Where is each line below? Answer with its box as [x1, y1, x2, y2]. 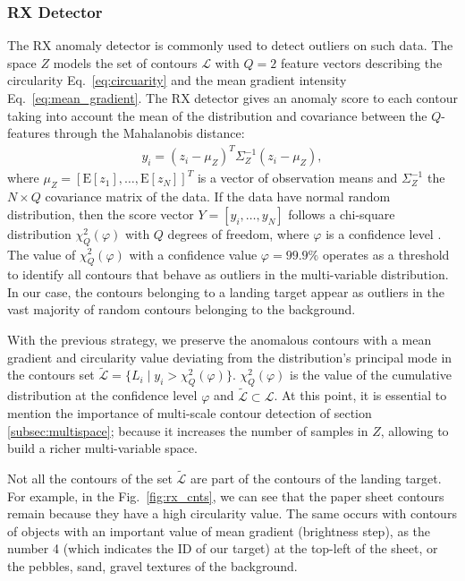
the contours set [7, 365, 95, 384]
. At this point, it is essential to [274, 386, 447, 405]
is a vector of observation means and [197, 168, 398, 187]
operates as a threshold [322, 244, 450, 263]
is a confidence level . [325, 224, 442, 243]
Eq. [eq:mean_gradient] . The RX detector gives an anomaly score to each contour [7, 89, 458, 107]
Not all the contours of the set [7, 469, 173, 488]
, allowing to [380, 421, 449, 440]
